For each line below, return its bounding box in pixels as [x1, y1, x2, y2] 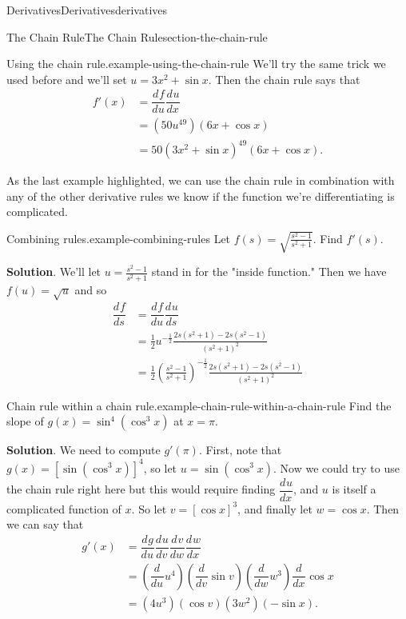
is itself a [332, 481, 376, 497]
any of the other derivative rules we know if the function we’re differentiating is [6, 187, 395, 204]
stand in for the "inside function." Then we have [151, 263, 387, 280]
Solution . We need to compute [6, 441, 161, 458]
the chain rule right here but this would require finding [6, 481, 276, 497]
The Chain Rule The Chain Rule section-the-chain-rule [6, 28, 268, 45]
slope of [6, 413, 44, 429]
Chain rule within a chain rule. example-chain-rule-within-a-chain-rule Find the [6, 397, 392, 413]
